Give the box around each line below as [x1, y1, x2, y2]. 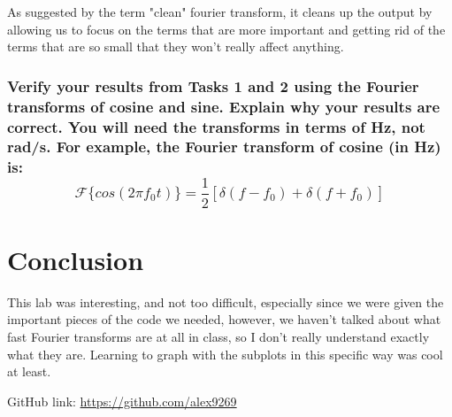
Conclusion [7, 241, 144, 277]
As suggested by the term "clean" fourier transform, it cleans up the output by [7, 3, 433, 20]
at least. [7, 362, 51, 381]
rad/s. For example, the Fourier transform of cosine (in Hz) [7, 135, 441, 158]
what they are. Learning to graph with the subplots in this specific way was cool [7, 344, 443, 363]
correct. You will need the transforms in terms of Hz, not [7, 115, 425, 137]
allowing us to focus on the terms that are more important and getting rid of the [7, 19, 446, 38]
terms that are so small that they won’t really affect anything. [7, 37, 344, 56]
